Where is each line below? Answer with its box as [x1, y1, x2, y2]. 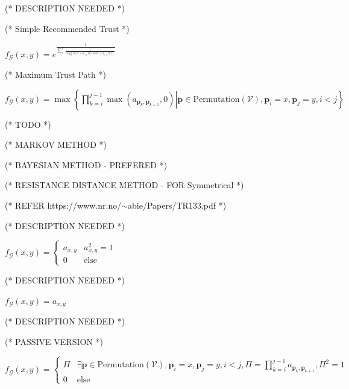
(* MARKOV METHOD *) [5, 138, 107, 151]
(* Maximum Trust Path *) [5, 68, 106, 81]
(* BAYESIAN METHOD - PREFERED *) [5, 158, 168, 171]
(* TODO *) [5, 118, 51, 130]
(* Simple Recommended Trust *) [5, 22, 130, 34]
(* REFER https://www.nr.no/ [5, 199, 122, 211]
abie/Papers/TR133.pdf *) [128, 199, 227, 211]
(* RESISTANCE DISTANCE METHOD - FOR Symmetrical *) [5, 179, 244, 191]
